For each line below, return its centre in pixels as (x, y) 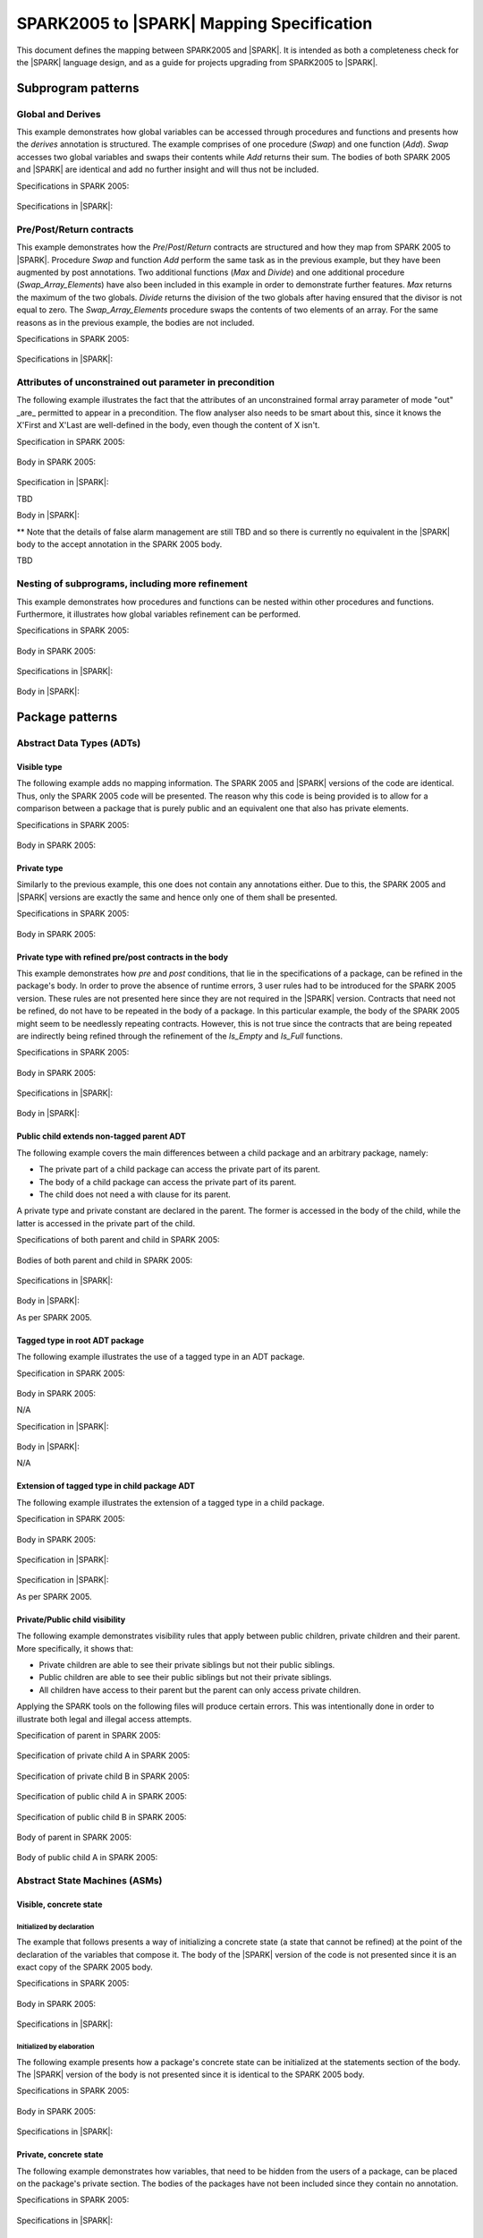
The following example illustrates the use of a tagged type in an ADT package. (161, 1357)
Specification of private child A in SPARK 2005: (103, 1755)
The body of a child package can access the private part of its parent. (168, 1182)
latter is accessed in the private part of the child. (106, 1223)
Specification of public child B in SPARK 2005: (102, 1816)
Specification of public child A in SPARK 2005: (102, 1797)
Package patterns (67, 718)
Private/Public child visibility (71, 1619)
